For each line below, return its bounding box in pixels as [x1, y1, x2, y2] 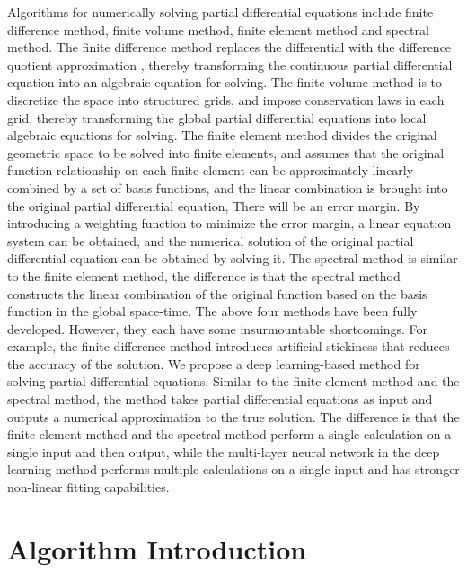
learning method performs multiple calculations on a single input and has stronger [7, 460, 460, 479]
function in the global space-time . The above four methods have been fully [7, 302, 418, 321]
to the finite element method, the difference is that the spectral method [7, 266, 401, 285]
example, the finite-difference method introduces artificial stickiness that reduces [7, 337, 450, 356]
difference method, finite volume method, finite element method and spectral [7, 20, 429, 39]
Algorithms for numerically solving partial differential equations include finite [7, 3, 434, 21]
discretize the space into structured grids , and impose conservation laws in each [7, 90, 445, 109]
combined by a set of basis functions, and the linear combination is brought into [7, 178, 448, 197]
